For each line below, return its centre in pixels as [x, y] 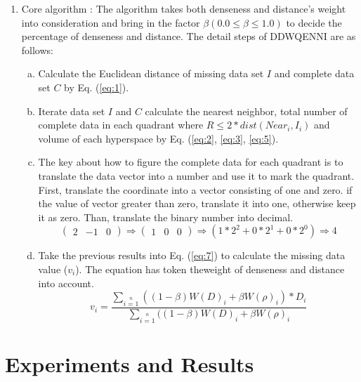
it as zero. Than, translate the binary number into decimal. [165, 217]
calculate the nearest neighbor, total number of [246, 111]
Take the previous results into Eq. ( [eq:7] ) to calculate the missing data [192, 255]
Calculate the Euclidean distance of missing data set [151, 73]
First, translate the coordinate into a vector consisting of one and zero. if [195, 189]
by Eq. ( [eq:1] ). [97, 87]
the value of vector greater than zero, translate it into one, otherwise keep [197, 203]
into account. [66, 283]
